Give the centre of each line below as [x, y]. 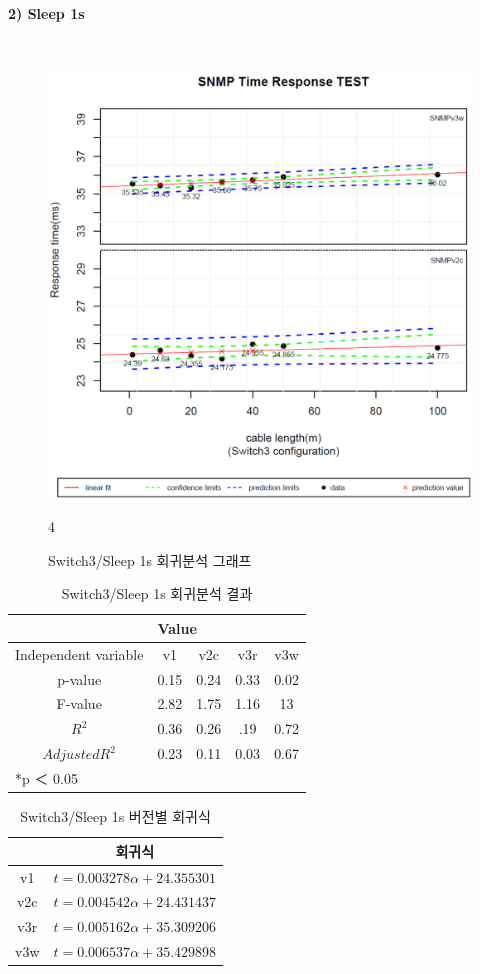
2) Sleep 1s [46, 12]
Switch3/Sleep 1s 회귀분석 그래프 [150, 559]
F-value [79, 703]
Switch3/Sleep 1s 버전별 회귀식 [115, 816]
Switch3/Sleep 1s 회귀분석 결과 [157, 593]
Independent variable [79, 653]
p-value [79, 678]
